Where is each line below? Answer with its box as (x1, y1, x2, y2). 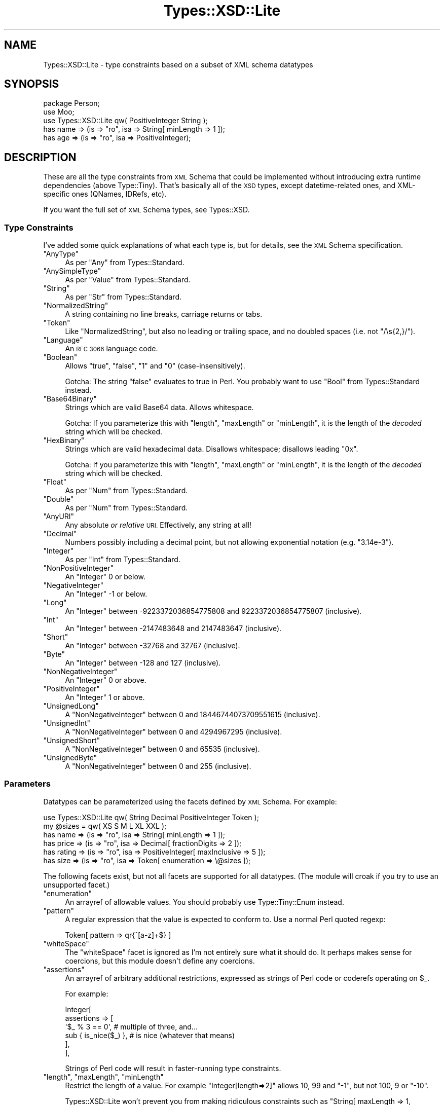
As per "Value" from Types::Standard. (65, 275, 191, 284)
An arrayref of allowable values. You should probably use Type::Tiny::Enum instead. (65, 897, 344, 906)
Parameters (4, 779, 51, 789)
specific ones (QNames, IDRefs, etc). (43, 190, 167, 199)
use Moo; (43, 107, 75, 117)
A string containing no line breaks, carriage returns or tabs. (65, 310, 263, 319)
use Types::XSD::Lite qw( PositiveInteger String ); (43, 116, 208, 125)
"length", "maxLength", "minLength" (43, 1072, 164, 1081)
